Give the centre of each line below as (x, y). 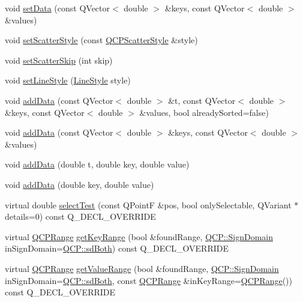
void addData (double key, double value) (79, 184)
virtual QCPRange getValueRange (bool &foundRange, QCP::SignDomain (142, 268)
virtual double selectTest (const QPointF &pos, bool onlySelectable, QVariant (148, 204)
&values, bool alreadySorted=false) (204, 112)
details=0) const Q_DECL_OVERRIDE (80, 216)
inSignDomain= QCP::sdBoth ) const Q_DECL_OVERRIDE (117, 248)
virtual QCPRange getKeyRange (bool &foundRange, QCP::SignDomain (139, 236)
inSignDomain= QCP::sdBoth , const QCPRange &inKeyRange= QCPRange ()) (148, 280)
